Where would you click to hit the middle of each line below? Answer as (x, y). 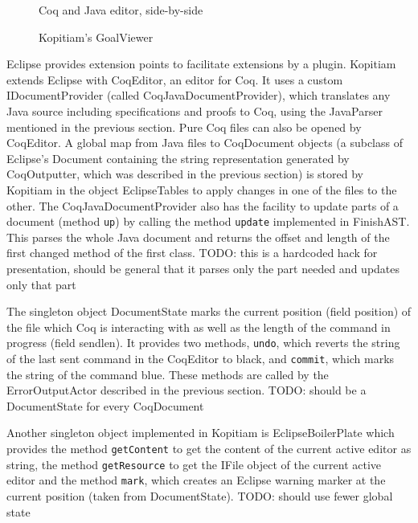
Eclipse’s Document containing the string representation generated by (178, 158)
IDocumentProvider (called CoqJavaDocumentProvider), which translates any (199, 95)
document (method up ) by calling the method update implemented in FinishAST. (208, 221)
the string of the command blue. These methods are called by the (168, 374)
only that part (41, 284)
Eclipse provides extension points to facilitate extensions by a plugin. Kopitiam (201, 64)
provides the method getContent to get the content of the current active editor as (209, 449)
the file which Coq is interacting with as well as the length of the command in (199, 327)
